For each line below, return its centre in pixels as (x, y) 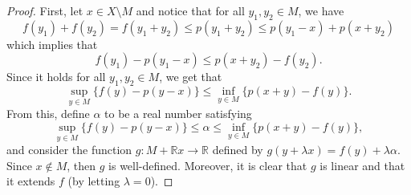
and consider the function (69, 150)
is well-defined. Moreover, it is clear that (208, 165)
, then (81, 165)
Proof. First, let (45, 10)
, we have (321, 10)
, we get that (191, 77)
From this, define (48, 114)
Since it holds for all (56, 77)
